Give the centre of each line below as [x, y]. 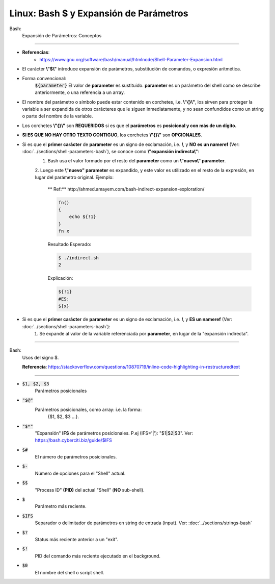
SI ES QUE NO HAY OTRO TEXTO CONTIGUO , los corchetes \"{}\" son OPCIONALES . [112, 135]
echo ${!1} [82, 217]
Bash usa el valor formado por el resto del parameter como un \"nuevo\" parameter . [137, 161]
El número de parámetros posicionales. [76, 457]
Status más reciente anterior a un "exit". [77, 539]
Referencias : [36, 52]
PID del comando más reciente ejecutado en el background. [98, 556]
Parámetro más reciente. [61, 506]
